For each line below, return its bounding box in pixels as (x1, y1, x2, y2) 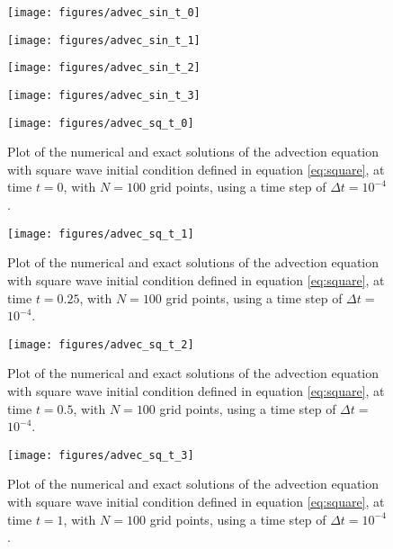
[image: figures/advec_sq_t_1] (7, 227, 194, 240)
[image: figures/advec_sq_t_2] (7, 337, 194, 351)
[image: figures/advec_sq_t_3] (7, 448, 194, 462)
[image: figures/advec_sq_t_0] (7, 116, 194, 130)
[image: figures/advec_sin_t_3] (7, 88, 201, 102)
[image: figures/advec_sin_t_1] (7, 33, 201, 47)
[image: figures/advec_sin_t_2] (7, 61, 201, 75)
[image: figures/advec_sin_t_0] (7, 6, 201, 19)
